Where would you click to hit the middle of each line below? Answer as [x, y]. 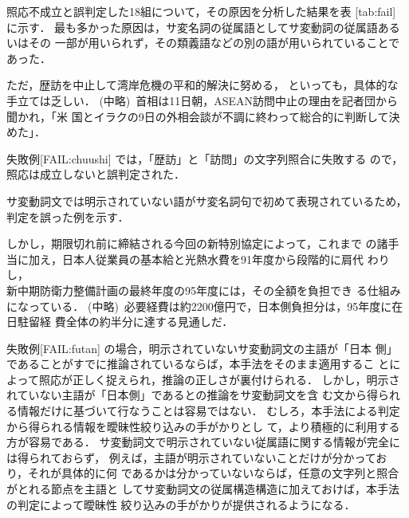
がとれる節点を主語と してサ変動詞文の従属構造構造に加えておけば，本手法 [203, 489]
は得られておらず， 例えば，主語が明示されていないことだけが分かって [191, 457]
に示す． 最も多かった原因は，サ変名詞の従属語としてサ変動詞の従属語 [192, 27]
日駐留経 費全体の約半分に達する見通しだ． [120, 322]
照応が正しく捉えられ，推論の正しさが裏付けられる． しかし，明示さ [219, 379]
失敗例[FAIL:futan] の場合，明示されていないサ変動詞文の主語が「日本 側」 [202, 348]
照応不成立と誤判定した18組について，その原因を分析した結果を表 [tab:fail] [201, 11]
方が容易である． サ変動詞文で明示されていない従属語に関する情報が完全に [204, 442]
